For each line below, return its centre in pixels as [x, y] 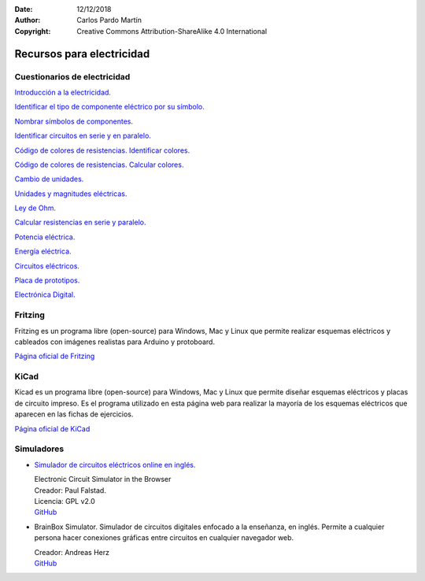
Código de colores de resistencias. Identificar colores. [102, 150]
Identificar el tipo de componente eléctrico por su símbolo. [109, 107]
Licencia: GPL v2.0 [65, 501]
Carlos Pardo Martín [109, 20]
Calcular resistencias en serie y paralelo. [80, 222]
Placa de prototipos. [47, 280]
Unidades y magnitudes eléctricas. [71, 194]
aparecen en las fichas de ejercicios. [74, 414]
